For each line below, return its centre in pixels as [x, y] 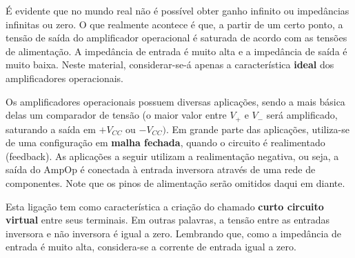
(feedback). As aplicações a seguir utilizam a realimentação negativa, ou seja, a [172, 156]
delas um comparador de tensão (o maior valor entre [116, 115]
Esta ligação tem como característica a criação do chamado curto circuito [165, 206]
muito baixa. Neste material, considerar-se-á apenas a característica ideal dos [170, 64]
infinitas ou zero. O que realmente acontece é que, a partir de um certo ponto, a [174, 24]
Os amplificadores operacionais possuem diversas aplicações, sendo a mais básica [175, 101]
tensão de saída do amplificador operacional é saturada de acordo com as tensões [176, 38]
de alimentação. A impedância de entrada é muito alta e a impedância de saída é [176, 51]
